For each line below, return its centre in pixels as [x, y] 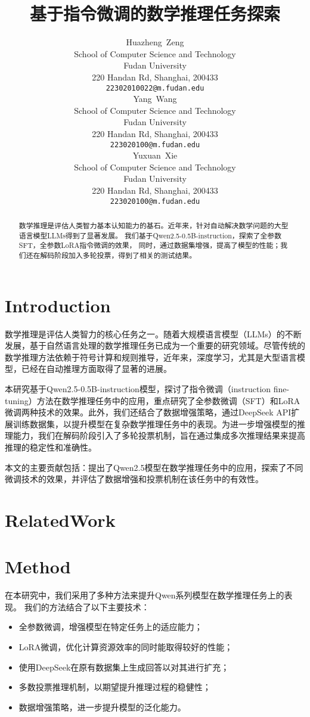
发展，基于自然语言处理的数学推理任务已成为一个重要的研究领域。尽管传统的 [155, 345]
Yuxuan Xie [155, 155]
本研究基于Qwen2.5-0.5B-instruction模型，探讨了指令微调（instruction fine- [147, 388]
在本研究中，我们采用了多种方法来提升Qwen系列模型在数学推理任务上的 [145, 595]
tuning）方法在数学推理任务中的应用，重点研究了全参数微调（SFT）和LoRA [153, 400]
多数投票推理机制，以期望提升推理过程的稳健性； [115, 687]
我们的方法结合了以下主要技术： [87, 606]
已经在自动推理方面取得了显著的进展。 [96, 369]
